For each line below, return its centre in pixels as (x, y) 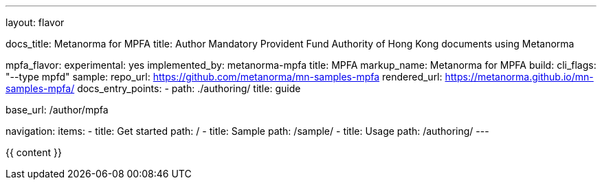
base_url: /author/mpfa (57, 110)
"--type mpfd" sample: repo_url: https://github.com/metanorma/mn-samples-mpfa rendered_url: (224, 77)
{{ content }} (34, 152)
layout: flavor (35, 22)
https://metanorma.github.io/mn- (519, 77)
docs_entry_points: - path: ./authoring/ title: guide (189, 88)
